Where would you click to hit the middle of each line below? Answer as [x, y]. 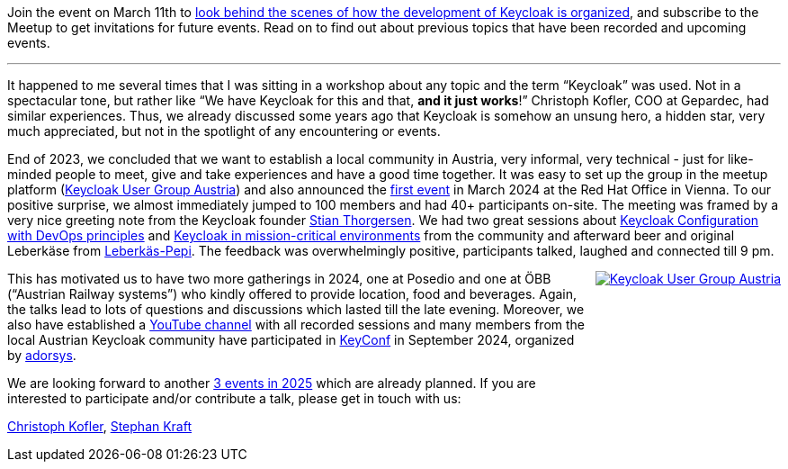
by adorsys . [42, 355]
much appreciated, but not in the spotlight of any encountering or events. [224, 131]
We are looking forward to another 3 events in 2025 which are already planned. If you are [272, 383]
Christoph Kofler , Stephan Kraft [100, 426]
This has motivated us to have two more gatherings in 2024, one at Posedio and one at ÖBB [279, 279]
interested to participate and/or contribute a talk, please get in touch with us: [234, 398]
